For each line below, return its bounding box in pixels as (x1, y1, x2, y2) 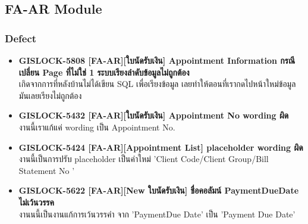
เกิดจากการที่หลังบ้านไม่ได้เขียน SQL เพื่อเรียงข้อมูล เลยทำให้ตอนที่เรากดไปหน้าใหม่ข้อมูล (18, 77, 296, 90)
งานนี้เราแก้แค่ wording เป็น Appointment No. (18, 120, 175, 133)
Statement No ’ (18, 164, 75, 176)
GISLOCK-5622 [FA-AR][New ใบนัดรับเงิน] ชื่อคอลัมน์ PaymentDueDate (18, 184, 299, 197)
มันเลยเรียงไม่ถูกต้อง (18, 89, 82, 101)
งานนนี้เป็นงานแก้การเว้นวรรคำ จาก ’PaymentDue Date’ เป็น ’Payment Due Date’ (18, 207, 296, 220)
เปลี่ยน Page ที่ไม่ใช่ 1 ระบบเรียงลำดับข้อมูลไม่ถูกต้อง (18, 66, 190, 78)
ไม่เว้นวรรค (18, 195, 54, 208)
